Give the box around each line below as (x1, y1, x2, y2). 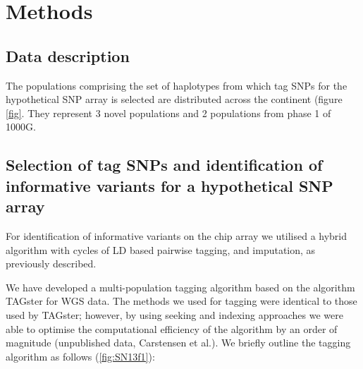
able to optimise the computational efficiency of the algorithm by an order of (6, 321, 338, 336)
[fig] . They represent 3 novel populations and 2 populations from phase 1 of (6, 105, 331, 120)
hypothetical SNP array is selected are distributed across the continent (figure (6, 92, 343, 107)
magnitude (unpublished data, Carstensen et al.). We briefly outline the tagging (6, 335, 351, 350)
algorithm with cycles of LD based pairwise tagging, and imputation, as (6, 242, 316, 257)
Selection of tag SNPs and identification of (6, 154, 323, 176)
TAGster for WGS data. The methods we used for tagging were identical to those (6, 294, 357, 308)
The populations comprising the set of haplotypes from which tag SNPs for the (6, 78, 347, 92)
